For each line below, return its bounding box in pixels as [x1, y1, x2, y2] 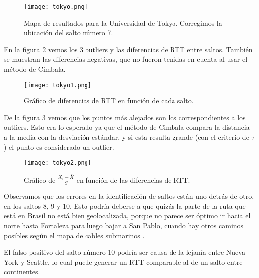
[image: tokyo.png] [24, 3, 88, 10]
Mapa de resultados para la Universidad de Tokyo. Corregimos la [24, 17, 222, 28]
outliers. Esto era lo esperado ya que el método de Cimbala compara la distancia [4, 122, 250, 132]
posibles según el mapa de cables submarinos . [4, 230, 145, 240]
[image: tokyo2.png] [24, 159, 92, 167]
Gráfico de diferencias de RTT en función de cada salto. [24, 95, 194, 106]
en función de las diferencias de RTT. [76, 174, 190, 185]
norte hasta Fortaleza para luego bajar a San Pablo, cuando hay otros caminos [4, 220, 244, 231]
